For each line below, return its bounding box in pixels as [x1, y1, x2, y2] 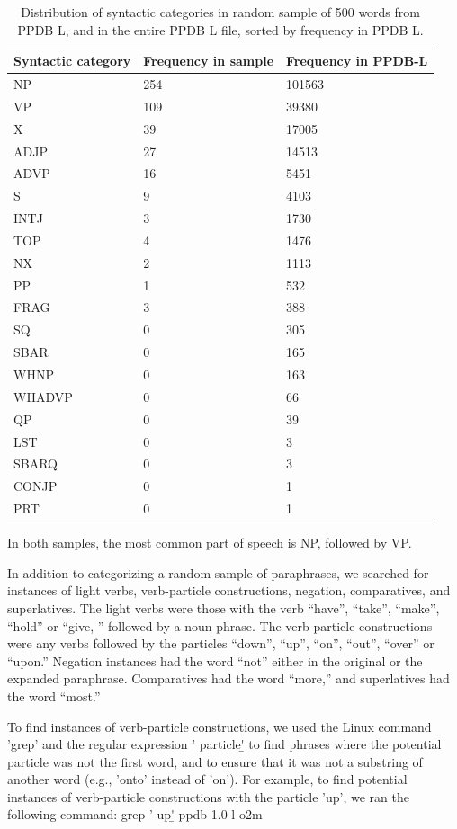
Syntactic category [13, 51, 131, 70]
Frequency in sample [143, 51, 274, 70]
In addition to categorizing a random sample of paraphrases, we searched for [7, 563, 429, 582]
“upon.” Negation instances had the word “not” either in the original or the [7, 651, 423, 670]
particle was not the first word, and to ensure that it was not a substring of [7, 752, 423, 771]
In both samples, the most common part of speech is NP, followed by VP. [7, 533, 412, 552]
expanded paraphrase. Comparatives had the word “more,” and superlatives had [7, 669, 450, 688]
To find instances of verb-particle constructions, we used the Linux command [7, 717, 432, 735]
